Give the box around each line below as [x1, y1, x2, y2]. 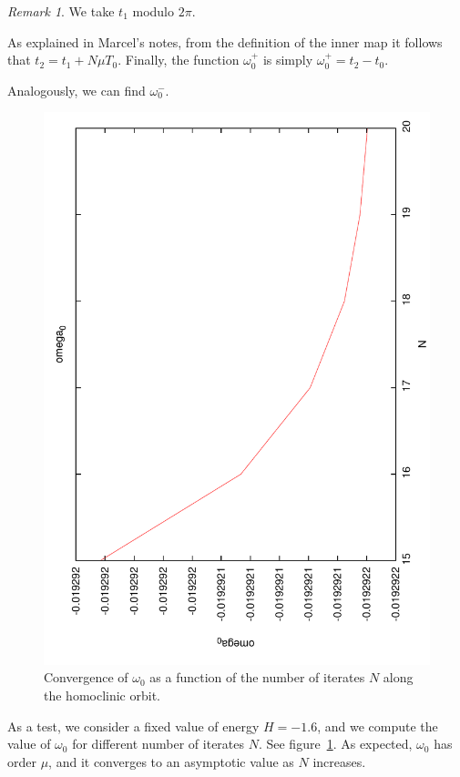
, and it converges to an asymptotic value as [48, 751, 294, 771]
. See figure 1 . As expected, [258, 734, 413, 753]
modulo [132, 2, 174, 20]
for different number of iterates [72, 734, 245, 753]
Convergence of [44, 668, 128, 687]
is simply [262, 50, 313, 69]
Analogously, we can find [7, 80, 146, 99]
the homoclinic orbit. [44, 685, 161, 704]
